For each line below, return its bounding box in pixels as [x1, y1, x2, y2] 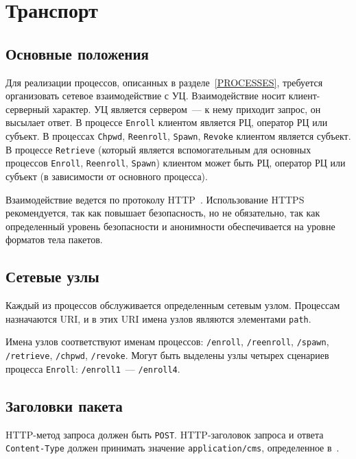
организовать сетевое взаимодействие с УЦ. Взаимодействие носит [5, 88, 286, 103]
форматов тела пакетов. [5, 232, 103, 247]
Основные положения [5, 42, 149, 64]
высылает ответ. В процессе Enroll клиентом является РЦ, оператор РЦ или [5, 115, 328, 129]
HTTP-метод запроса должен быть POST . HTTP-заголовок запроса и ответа [5, 427, 324, 441]
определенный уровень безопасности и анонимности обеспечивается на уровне [5, 219, 335, 233]
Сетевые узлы [5, 266, 99, 287]
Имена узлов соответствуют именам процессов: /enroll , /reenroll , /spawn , [5, 334, 329, 349]
